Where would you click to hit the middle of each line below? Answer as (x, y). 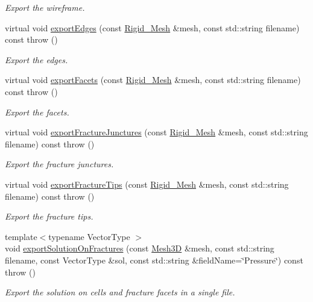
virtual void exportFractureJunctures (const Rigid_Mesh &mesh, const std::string (156, 132)
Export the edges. (36, 59)
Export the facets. (37, 112)
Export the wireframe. (45, 7)
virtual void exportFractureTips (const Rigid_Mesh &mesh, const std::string (147, 184)
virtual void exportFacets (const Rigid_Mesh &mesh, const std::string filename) (153, 80)
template (21, 236)
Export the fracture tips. (49, 216)
